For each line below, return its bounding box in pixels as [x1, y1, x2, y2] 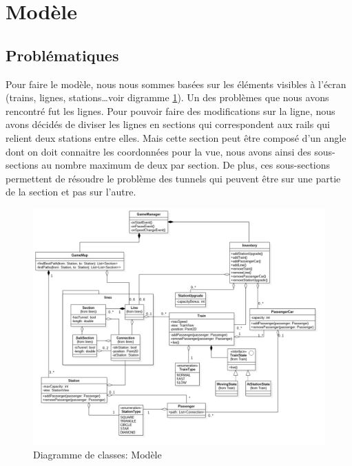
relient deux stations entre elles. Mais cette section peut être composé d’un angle [6, 130, 346, 145]
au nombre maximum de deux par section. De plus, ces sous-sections [41, 158, 331, 172]
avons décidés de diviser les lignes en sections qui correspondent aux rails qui [6, 117, 330, 131]
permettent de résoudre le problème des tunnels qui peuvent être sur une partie [6, 171, 341, 185]
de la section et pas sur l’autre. [6, 184, 136, 199]
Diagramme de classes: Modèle [33, 447, 162, 462]
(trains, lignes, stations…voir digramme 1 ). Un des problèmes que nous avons [6, 90, 329, 105]
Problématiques [6, 44, 119, 65]
